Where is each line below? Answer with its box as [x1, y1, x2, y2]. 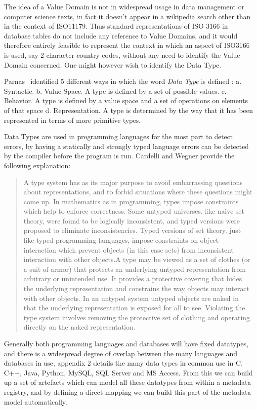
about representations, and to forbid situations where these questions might [23, 186, 253, 197]
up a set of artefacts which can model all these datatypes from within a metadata [4, 377, 251, 387]
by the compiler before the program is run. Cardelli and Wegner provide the [4, 150, 235, 161]
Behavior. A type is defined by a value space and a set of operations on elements [4, 95, 248, 106]
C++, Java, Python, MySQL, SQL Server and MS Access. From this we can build [4, 367, 253, 377]
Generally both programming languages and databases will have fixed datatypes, [4, 338, 249, 348]
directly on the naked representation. [23, 322, 135, 332]
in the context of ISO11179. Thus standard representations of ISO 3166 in [4, 21, 228, 31]
